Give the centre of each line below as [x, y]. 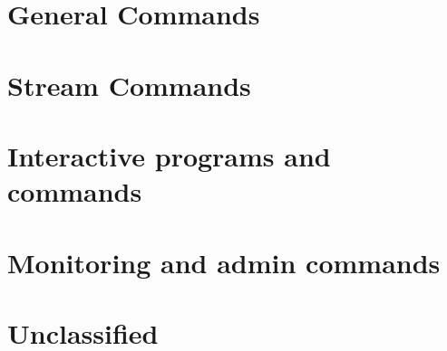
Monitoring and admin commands [224, 262]
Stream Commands [129, 85]
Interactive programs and [169, 155]
